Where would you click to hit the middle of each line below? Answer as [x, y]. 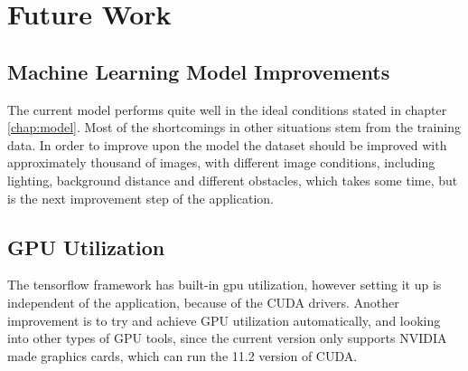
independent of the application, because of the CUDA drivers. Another [203, 302]
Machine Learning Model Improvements [199, 71]
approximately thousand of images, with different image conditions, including [221, 162]
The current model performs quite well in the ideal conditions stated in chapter [227, 109]
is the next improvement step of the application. [140, 198]
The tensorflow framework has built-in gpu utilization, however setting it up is [225, 285]
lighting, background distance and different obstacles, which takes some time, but [233, 180]
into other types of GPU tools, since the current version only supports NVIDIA [227, 338]
